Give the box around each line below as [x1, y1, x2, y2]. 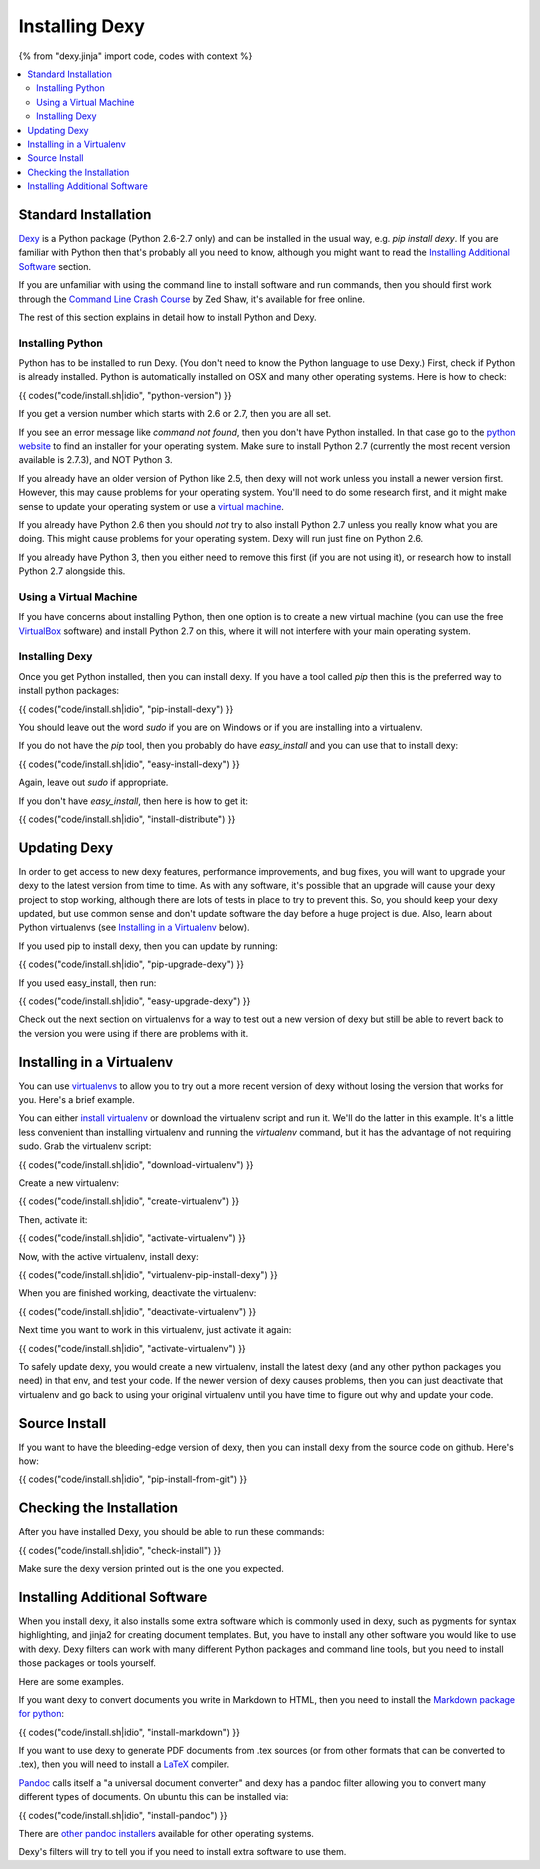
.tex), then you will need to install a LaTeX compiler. [18, 1758, 230, 1770]
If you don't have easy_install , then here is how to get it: [18, 795, 249, 807]
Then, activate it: [18, 1213, 88, 1225]
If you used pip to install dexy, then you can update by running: [18, 940, 279, 952]
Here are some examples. [18, 1675, 125, 1687]
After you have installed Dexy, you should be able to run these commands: [18, 1526, 325, 1538]
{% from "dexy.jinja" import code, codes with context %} [18, 50, 253, 62]
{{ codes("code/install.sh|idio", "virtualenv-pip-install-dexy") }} [18, 1268, 279, 1280]
